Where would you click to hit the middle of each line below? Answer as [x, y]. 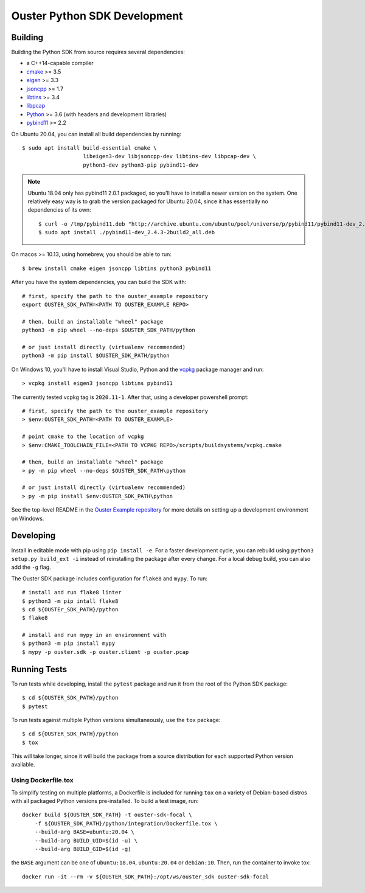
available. [23, 765]
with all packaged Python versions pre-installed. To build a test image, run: [105, 801]
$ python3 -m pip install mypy [69, 644]
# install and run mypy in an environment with [94, 635]
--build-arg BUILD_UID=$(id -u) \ [86, 840]
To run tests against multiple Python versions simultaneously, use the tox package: [116, 720]
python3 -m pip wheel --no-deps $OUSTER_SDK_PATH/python [109, 330]
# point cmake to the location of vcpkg [83, 437]
